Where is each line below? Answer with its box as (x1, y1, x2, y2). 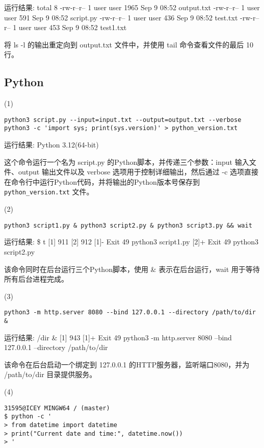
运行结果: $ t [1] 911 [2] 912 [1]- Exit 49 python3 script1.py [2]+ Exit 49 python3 (4, 236, 259, 247)
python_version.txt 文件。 (4, 186, 94, 197)
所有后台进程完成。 (4, 273, 68, 284)
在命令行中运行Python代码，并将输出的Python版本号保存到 (4, 176, 200, 187)
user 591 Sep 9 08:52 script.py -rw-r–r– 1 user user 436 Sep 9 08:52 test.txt (4, 12, 238, 22)
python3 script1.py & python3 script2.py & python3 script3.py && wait (4, 221, 252, 229)
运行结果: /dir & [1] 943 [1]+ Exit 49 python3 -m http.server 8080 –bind (4, 332, 232, 342)
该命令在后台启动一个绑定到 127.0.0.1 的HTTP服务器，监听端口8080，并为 (4, 359, 250, 369)
